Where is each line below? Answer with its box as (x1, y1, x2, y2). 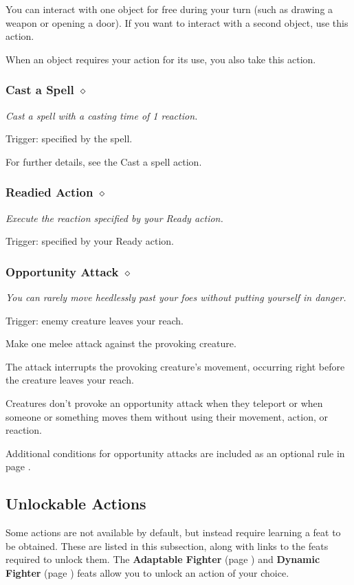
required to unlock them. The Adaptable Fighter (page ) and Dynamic (5, 552, 320, 566)
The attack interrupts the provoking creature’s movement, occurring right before (5, 359, 345, 373)
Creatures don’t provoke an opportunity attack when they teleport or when (5, 395, 323, 410)
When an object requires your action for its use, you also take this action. (5, 52, 316, 66)
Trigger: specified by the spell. (5, 131, 133, 146)
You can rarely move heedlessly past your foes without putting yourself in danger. (5, 290, 346, 304)
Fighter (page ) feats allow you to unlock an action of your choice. (5, 565, 289, 580)
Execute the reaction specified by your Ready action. (5, 210, 223, 225)
